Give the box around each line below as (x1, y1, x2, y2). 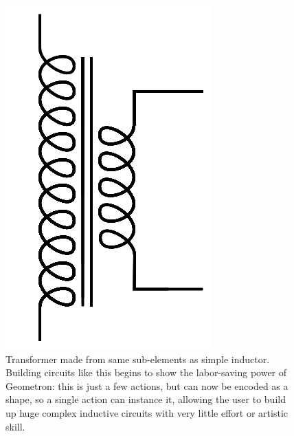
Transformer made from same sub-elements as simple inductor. (5, 351, 270, 366)
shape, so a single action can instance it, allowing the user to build (5, 392, 286, 406)
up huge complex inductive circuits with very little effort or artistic (5, 405, 289, 419)
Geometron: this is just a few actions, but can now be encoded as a (5, 378, 289, 393)
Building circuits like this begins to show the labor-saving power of (5, 365, 287, 380)
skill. (5, 419, 25, 433)
